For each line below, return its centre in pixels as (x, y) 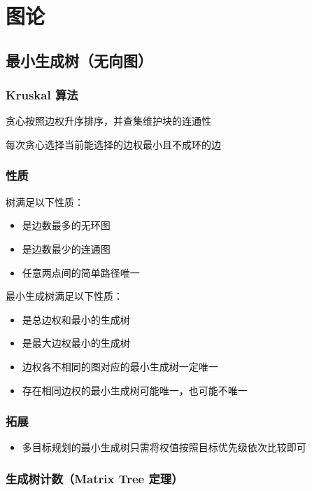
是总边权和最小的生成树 (76, 319)
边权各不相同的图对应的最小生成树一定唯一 (120, 366)
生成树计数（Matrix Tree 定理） (94, 478)
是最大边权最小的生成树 (76, 343)
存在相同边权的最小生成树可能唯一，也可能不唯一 (135, 390)
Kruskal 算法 (42, 95)
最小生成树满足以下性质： (64, 296)
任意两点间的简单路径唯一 (81, 272)
